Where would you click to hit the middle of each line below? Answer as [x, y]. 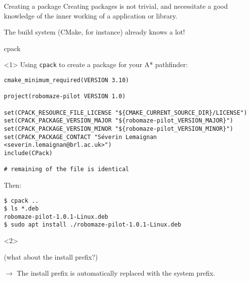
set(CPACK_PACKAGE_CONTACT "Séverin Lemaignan [80, 137]
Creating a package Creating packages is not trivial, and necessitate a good [116, 6]
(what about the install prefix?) [51, 256]
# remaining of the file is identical [67, 169]
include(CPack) [28, 153]
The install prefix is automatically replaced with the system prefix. [116, 273]
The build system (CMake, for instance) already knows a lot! [94, 32]
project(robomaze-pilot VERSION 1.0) [65, 97]
